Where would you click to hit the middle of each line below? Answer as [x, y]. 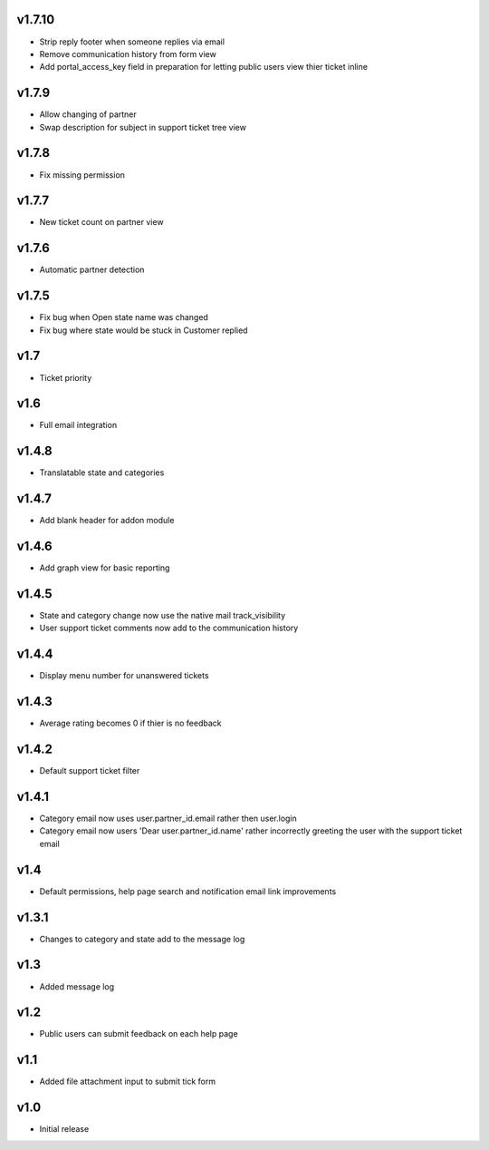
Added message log [77, 986]
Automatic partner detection [92, 270]
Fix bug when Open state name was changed [124, 317]
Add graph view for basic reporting [105, 568]
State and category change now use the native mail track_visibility [162, 616]
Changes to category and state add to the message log [142, 939]
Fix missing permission [82, 175]
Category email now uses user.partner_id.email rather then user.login [168, 819]
